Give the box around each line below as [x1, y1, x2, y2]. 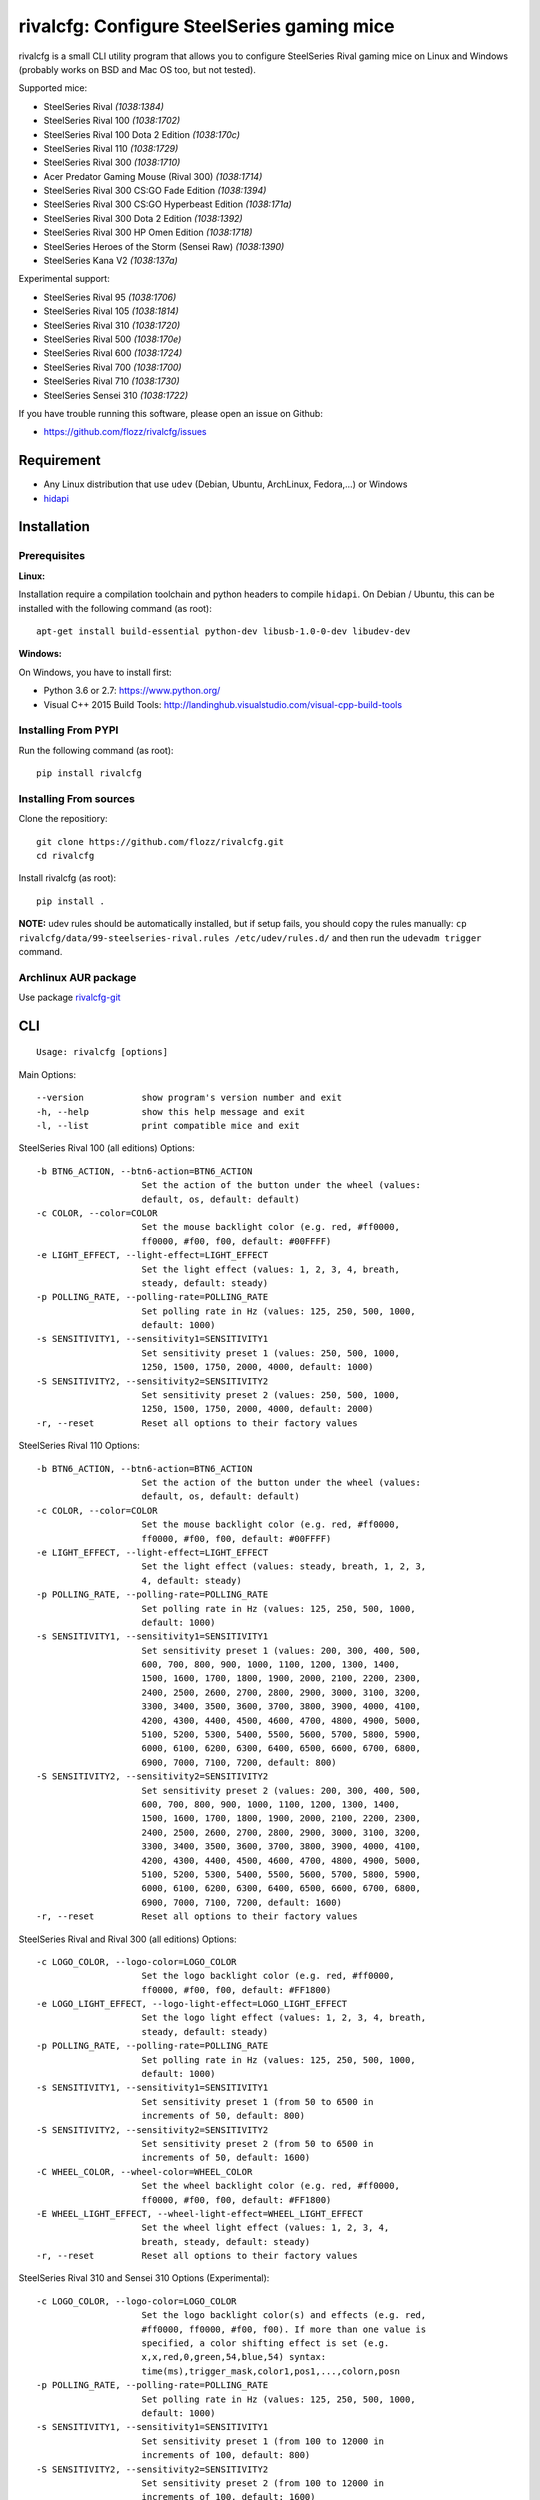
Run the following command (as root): [18, 744, 174, 756]
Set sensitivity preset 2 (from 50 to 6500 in [141, 2138, 374, 2149]
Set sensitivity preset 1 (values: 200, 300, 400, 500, [141, 1645, 422, 1656]
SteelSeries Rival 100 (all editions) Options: [18, 1142, 195, 1154]
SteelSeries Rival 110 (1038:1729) [43, 142, 179, 154]
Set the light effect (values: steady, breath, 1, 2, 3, [141, 1561, 427, 1572]
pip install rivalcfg [36, 768, 142, 779]
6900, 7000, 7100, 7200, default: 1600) [141, 1896, 342, 1908]
